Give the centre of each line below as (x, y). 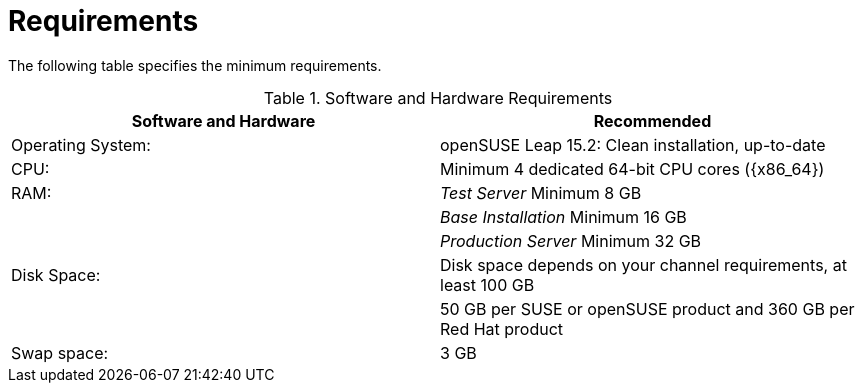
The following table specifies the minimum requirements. (195, 65)
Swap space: (60, 352)
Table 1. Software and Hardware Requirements (438, 97)
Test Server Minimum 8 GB (541, 192)
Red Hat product (502, 328)
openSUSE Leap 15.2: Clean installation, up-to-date (633, 144)
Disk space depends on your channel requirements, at (643, 264)
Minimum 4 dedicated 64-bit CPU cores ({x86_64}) (632, 168)
